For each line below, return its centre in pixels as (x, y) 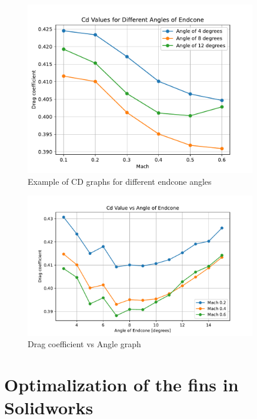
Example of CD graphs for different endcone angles (120, 181)
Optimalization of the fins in (121, 385)
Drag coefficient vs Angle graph (84, 344)
